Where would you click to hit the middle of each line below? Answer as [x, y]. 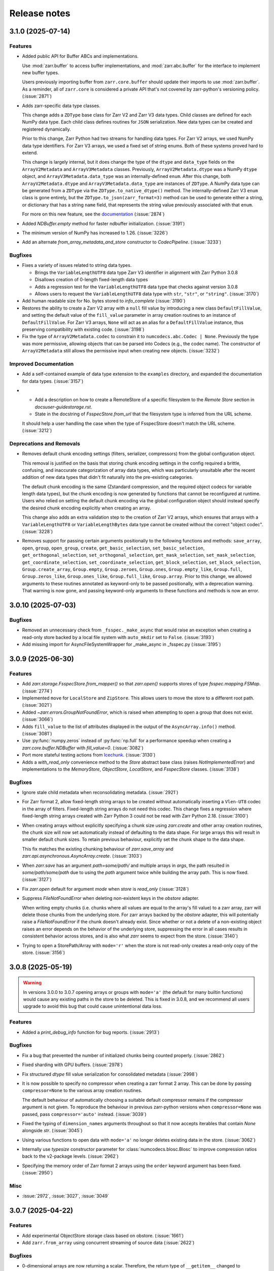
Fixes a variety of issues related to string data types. [77, 265]
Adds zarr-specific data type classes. [61, 105]
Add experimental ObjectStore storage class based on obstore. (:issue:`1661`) [103, 1235]
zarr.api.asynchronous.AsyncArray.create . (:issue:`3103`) [82, 856]
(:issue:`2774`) [37, 691]
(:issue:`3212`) [37, 430]
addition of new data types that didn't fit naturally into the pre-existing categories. [108, 477]
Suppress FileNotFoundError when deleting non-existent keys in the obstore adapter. [111, 898]
